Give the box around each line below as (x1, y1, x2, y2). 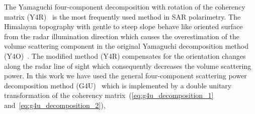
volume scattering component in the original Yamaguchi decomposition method (4, 41, 248, 51)
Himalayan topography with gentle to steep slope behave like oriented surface (4, 21, 243, 32)
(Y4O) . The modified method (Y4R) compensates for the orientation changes (4, 50, 246, 61)
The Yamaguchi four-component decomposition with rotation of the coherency (4, 2, 245, 12)
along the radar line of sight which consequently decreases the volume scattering (4, 60, 251, 71)
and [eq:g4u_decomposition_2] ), (4, 99, 106, 110)
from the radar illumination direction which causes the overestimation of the (4, 31, 239, 41)
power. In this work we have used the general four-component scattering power (4, 70, 247, 81)
